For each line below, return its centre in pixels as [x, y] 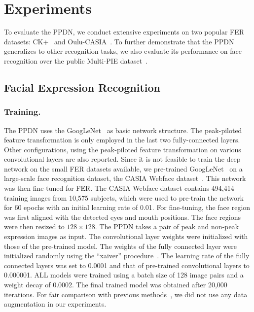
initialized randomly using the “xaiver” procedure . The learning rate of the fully [127, 256]
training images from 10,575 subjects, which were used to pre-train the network [124, 197]
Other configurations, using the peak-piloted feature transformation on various [123, 149]
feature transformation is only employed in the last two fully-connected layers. [122, 140]
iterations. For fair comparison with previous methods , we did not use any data [126, 294]
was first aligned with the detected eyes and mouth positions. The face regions [123, 217]
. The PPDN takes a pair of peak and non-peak [167, 226]
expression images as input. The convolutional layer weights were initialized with [126, 236]
